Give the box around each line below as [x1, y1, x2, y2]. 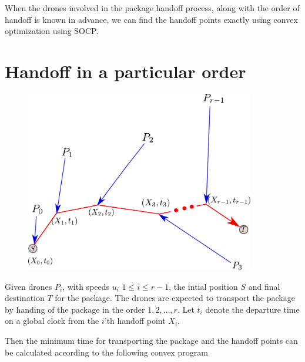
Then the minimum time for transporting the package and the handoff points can [5, 334, 298, 346]
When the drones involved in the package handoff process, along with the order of [5, 2, 300, 13]
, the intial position [169, 280, 238, 292]
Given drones [5, 280, 52, 292]
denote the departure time [205, 303, 300, 315]
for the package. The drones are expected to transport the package [55, 292, 295, 304]
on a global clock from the [5, 314, 99, 327]
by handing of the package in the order [5, 303, 145, 315]
